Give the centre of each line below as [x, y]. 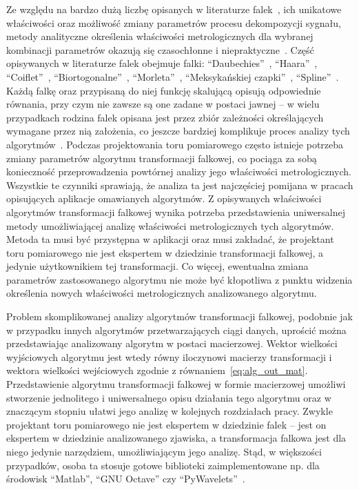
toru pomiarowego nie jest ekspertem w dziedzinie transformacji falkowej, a [165, 252]
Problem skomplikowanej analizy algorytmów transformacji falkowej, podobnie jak [179, 316]
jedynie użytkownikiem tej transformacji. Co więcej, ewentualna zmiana [157, 266]
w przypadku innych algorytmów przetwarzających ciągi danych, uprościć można [176, 330]
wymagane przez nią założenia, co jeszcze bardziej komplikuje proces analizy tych [178, 131]
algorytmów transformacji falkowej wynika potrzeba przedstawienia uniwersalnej [176, 212]
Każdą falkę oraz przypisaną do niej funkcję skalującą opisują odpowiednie [164, 90]
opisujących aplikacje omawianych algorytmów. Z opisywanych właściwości [164, 198]
